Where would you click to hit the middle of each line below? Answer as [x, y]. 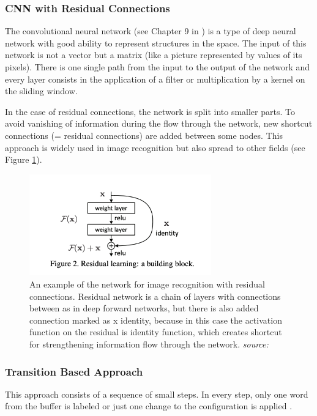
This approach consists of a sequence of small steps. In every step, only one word [157, 394]
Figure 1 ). [24, 159]
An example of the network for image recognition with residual [147, 284]
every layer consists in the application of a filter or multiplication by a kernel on [155, 79]
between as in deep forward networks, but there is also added [144, 308]
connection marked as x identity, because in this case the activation [156, 320]
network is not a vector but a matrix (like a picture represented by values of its [154, 55]
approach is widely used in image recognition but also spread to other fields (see [155, 147]
